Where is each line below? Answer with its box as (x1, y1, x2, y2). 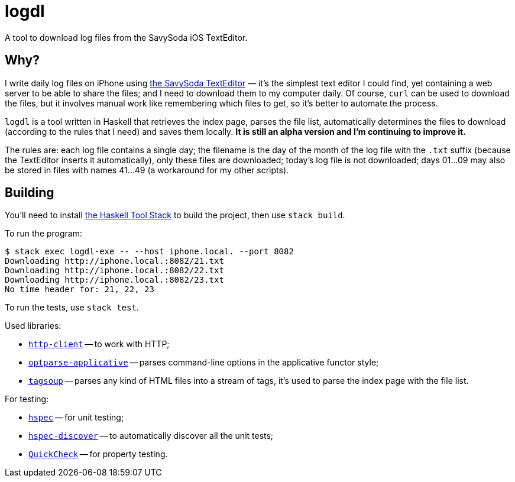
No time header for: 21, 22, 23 (5, 284, 154, 295)
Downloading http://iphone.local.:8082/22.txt (5, 266, 224, 276)
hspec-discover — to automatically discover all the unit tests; (28, 431, 274, 441)
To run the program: (5, 228, 83, 239)
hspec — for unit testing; (28, 412, 124, 423)
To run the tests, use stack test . (5, 302, 139, 313)
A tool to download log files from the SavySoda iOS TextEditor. (5, 32, 248, 43)
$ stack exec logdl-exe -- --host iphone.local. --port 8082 (5, 247, 294, 257)
